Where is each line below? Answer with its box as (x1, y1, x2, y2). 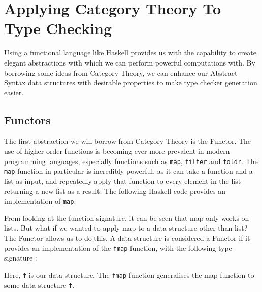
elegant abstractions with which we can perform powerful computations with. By (4, 57, 255, 68)
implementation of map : (4, 196, 76, 206)
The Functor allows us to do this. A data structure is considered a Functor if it (4, 233, 250, 243)
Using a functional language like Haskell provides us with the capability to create (4, 47, 256, 58)
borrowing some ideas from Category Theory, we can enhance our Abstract (4, 67, 238, 78)
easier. (4, 87, 24, 98)
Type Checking (4, 18, 112, 39)
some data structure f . (4, 279, 75, 290)
